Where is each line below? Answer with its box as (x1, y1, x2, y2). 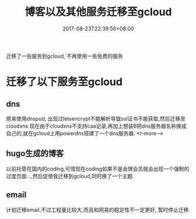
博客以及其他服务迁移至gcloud (24, 5, 172, 19)
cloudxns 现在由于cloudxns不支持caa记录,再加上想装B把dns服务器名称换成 (6, 122, 187, 129)
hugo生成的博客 (6, 149, 64, 159)
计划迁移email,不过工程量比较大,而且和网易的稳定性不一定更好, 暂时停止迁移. (6, 206, 191, 213)
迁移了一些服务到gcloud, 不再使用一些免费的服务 (6, 52, 123, 59)
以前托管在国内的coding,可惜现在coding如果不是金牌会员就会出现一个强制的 (6, 165, 190, 172)
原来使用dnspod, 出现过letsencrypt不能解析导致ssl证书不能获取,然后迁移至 (6, 115, 186, 122)
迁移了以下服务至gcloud (6, 76, 123, 88)
